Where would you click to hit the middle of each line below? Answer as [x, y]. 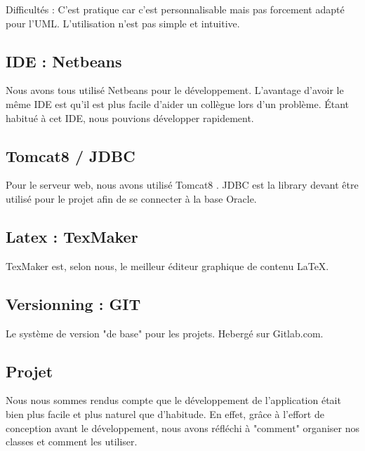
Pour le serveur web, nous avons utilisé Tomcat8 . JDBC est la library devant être [182, 185]
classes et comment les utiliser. [72, 442]
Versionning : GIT [73, 303]
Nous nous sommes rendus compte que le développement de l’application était [173, 400]
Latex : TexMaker [72, 236]
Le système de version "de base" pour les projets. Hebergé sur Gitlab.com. [165, 333]
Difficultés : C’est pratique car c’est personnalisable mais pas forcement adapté [175, 9]
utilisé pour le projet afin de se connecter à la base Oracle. [131, 198]
